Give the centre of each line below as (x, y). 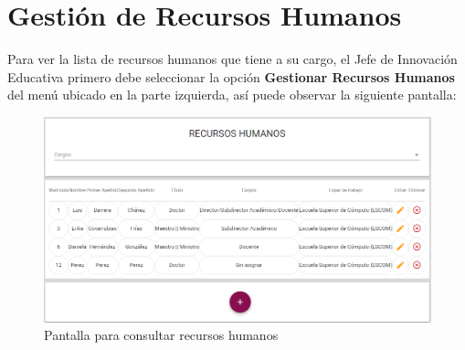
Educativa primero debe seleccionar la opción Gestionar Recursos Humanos (231, 76)
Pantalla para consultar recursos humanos (161, 335)
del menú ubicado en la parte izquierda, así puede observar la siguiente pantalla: (232, 95)
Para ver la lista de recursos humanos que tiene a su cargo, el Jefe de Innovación (232, 59)
